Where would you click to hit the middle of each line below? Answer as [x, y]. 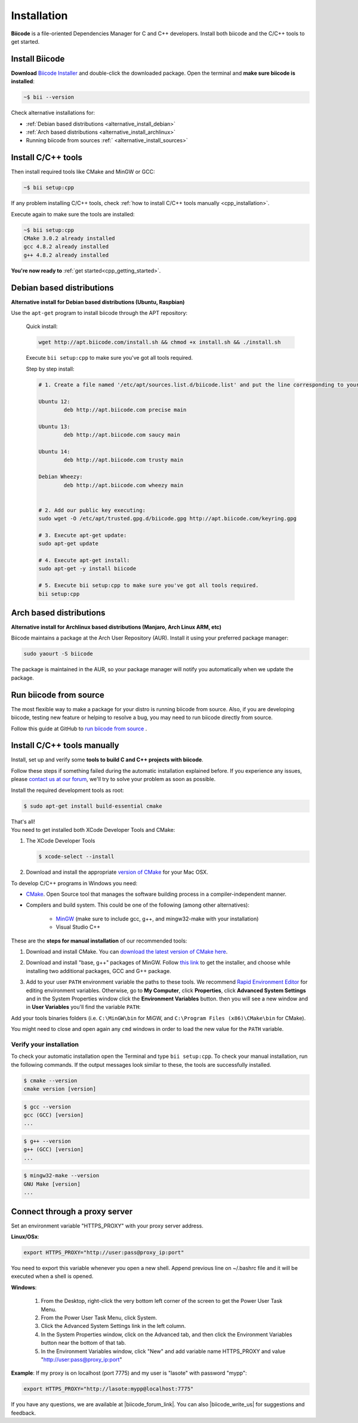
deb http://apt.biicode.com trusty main [124, 460]
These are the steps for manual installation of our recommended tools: [99, 941]
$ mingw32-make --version [61, 1176]
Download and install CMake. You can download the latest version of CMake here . [127, 952]
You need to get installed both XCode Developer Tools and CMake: [93, 830]
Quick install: [42, 326]
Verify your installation [45, 1044]
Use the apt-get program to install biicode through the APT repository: [99, 313]
